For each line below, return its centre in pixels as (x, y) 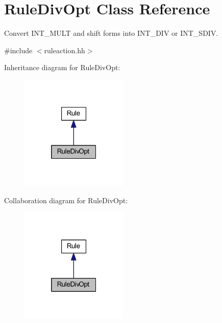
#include (18, 50)
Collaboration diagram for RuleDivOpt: (66, 200)
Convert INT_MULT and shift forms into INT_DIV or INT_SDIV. (111, 33)
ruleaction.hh (65, 50)
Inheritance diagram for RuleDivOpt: (62, 67)
